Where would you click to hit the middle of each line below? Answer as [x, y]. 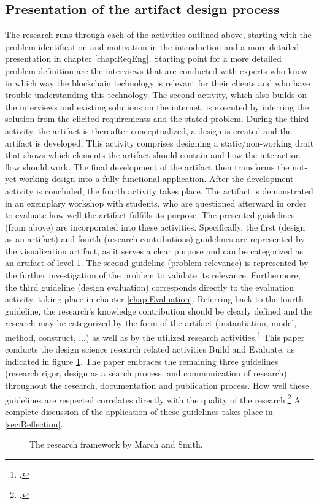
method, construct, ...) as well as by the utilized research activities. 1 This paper [155, 336]
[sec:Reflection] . [34, 423]
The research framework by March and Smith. [116, 444]
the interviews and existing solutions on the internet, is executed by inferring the [157, 106]
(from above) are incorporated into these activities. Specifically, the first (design [155, 227]
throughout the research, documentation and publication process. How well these [157, 385]
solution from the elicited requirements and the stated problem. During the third [157, 119]
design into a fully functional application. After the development [173, 179]
